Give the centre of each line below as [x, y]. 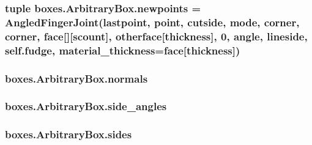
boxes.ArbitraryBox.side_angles [86, 106]
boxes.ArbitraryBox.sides [69, 134]
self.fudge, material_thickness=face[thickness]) [123, 50]
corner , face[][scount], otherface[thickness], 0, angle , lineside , [156, 36]
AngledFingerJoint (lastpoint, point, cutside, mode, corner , [152, 22]
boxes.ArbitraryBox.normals [76, 78]
